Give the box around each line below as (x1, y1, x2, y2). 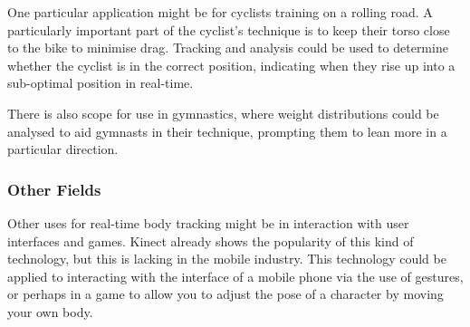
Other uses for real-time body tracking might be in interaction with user (7, 213, 409, 232)
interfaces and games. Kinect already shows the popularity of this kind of (7, 231, 414, 250)
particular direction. (7, 139, 119, 159)
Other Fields (7, 178, 101, 200)
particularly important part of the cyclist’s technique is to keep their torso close (7, 20, 450, 39)
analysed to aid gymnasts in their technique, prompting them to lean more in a (7, 121, 447, 140)
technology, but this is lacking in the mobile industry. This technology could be (7, 249, 446, 268)
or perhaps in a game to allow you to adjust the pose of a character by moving (7, 284, 444, 303)
